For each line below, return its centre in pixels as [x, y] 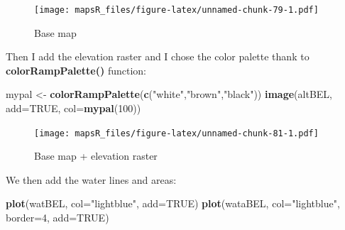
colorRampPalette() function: [76, 70]
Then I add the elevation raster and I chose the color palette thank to [158, 56]
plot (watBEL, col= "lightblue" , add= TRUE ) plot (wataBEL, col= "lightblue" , [173, 203]
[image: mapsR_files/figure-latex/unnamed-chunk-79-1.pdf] [176, 10]
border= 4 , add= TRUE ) [57, 218]
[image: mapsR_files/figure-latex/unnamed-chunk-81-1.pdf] [176, 133]
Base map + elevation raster [96, 156]
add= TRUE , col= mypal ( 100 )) [73, 108]
